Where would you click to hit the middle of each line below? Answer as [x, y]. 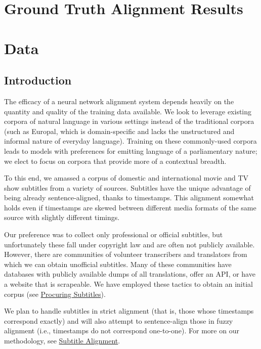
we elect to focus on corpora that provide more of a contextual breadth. [115, 161]
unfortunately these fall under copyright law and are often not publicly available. [129, 244]
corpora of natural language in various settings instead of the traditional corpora [129, 121]
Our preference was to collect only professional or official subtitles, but [114, 234]
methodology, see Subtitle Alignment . [62, 341]
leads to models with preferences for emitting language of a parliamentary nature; [131, 150]
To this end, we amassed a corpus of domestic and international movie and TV [126, 178]
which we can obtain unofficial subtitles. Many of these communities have [118, 264]
